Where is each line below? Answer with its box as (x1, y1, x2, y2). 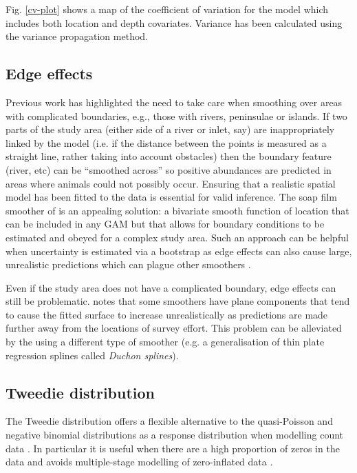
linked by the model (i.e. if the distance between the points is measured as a (6, 135, 327, 150)
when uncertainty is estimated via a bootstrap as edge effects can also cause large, (6, 243, 352, 258)
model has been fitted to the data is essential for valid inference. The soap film (6, 190, 337, 204)
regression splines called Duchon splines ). (6, 348, 179, 362)
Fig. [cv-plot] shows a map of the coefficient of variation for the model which (6, 2, 329, 16)
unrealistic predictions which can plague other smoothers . (6, 257, 251, 272)
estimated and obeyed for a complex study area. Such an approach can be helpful (6, 230, 349, 244)
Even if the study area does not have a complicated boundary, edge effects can (6, 280, 336, 294)
